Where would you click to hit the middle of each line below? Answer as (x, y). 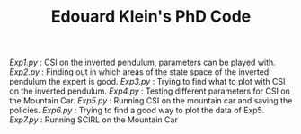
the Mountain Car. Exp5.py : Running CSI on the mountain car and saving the (151, 101)
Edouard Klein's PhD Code (151, 17)
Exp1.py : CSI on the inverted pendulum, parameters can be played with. (142, 63)
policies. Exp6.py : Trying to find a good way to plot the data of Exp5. (137, 111)
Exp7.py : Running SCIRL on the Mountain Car (93, 120)
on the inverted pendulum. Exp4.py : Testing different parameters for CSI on (150, 91)
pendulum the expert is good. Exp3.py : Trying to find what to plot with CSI (147, 82)
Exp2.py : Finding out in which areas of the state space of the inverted (139, 72)
